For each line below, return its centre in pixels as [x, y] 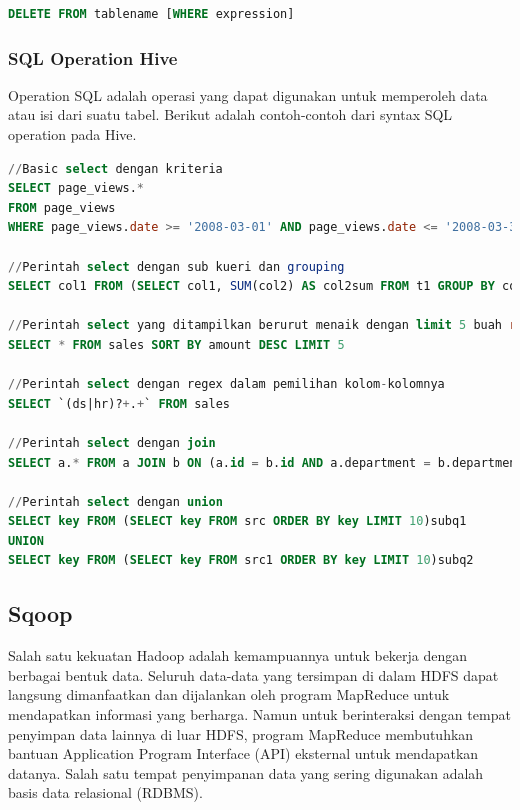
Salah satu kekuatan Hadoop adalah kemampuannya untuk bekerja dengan [238, 655]
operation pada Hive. [72, 134]
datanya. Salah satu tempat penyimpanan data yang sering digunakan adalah [246, 772]
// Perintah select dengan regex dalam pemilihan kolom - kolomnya [226, 384]
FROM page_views [62, 207]
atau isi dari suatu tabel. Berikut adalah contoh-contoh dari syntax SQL [230, 114]
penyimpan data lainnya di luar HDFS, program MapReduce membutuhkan [241, 733]
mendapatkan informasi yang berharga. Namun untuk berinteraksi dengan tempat [259, 714]
